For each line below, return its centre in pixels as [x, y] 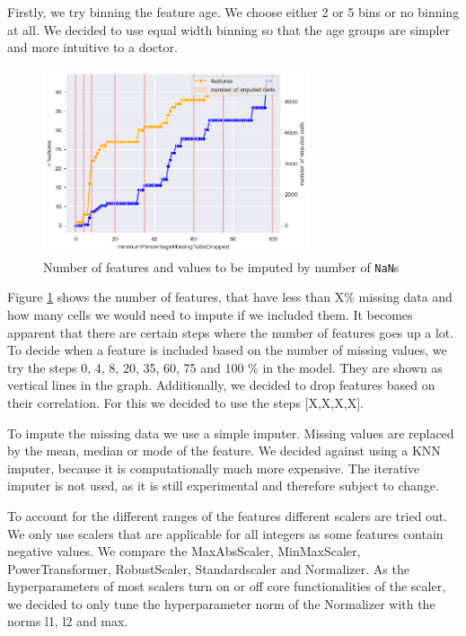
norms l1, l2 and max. [68, 621]
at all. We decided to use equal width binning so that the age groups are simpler [229, 29]
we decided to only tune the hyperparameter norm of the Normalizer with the [221, 603]
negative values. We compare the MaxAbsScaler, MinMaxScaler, [184, 551]
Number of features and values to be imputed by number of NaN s [221, 266]
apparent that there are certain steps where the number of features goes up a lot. [231, 332]
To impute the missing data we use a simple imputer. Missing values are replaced [231, 433]
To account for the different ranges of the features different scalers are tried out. [228, 515]
